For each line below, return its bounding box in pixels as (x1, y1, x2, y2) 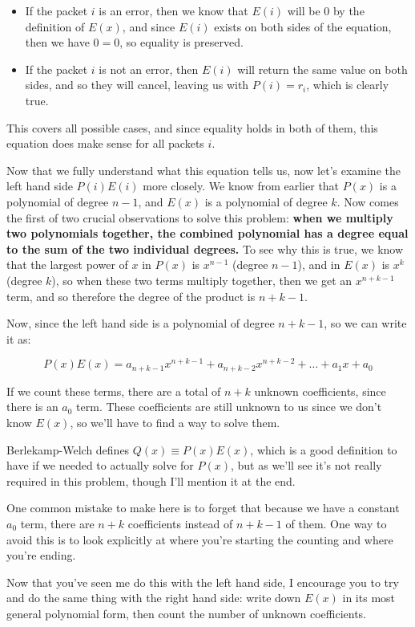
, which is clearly (306, 76, 389, 93)
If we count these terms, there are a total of (6, 382, 221, 399)
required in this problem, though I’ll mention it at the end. (6, 472, 296, 489)
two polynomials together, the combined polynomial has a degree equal (6, 225, 409, 242)
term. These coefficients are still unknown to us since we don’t (76, 398, 382, 415)
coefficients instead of (127, 515, 233, 531)
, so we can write (324, 315, 407, 332)
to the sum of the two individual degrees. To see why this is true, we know (6, 240, 404, 257)
